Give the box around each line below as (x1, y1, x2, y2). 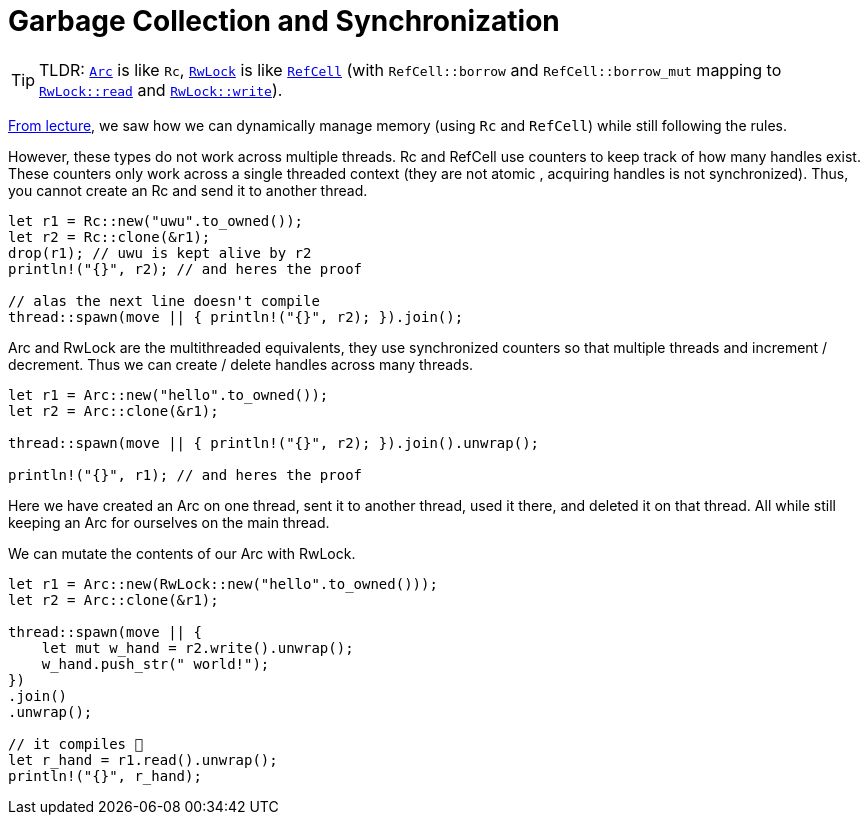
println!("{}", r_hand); (8, 767, 202, 784)
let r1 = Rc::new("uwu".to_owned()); (8, 212, 304, 229)
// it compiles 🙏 (8, 735, 143, 752)
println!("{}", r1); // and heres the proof (8, 466, 363, 483)
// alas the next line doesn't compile (8, 292, 320, 309)
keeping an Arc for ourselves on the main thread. (8, 513, 330, 531)
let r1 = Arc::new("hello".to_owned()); (8, 386, 329, 403)
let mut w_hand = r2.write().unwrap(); (41, 639, 354, 656)
